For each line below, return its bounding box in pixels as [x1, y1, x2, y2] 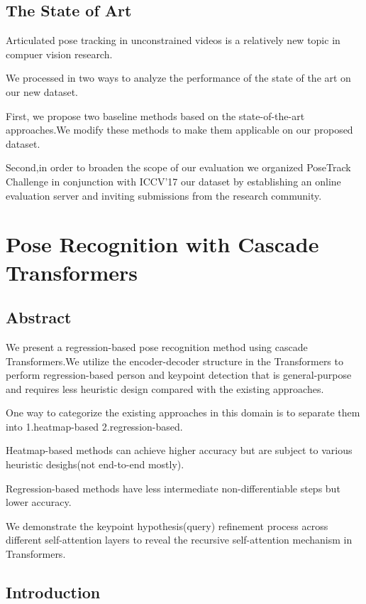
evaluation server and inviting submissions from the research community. [6, 188, 322, 203]
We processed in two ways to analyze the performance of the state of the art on [6, 70, 351, 85]
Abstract [6, 306, 72, 328]
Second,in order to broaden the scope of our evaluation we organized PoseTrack [6, 160, 351, 175]
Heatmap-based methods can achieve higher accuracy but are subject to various [6, 443, 353, 458]
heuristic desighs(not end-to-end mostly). [6, 457, 184, 472]
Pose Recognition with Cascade [6, 230, 319, 259]
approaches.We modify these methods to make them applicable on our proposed [6, 122, 353, 137]
